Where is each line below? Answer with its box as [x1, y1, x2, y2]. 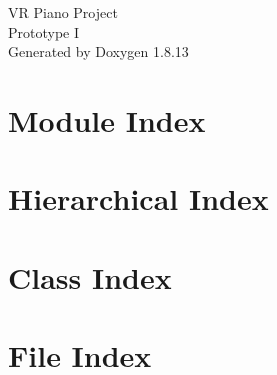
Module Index [8, 99, 206, 140]
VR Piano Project [8, 2, 118, 22]
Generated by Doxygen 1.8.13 [8, 41, 189, 62]
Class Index [8, 256, 172, 297]
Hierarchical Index [8, 178, 269, 219]
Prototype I [8, 21, 80, 42]
